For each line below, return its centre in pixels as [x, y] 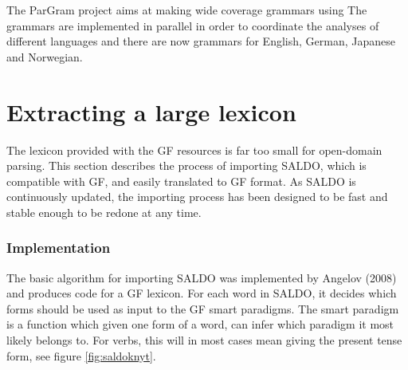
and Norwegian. [45, 56]
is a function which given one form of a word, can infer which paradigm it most [200, 324]
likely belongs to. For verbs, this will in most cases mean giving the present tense [204, 340]
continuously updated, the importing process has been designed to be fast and [197, 197]
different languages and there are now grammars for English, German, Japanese [201, 41]
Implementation [59, 248]
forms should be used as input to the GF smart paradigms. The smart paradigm [203, 308]
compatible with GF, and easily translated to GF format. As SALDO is [181, 181]
